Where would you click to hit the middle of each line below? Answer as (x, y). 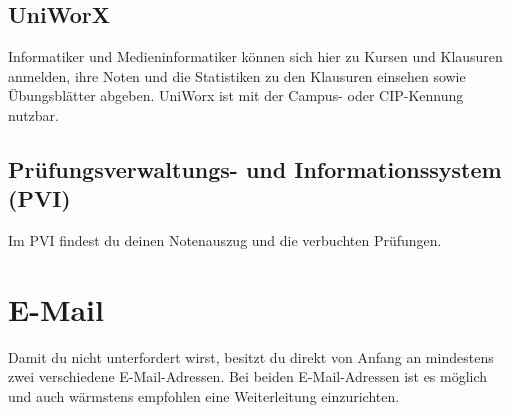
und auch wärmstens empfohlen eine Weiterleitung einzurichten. (204, 396)
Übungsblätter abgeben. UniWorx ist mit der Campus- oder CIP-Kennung (236, 95)
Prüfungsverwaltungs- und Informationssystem (255, 168)
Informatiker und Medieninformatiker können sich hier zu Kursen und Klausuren (255, 56)
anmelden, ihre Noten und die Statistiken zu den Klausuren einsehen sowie (237, 75)
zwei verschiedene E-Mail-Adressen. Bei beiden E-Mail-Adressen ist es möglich (248, 376)
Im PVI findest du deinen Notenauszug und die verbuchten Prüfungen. (225, 240)
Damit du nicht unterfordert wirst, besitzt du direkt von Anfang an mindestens (251, 356)
